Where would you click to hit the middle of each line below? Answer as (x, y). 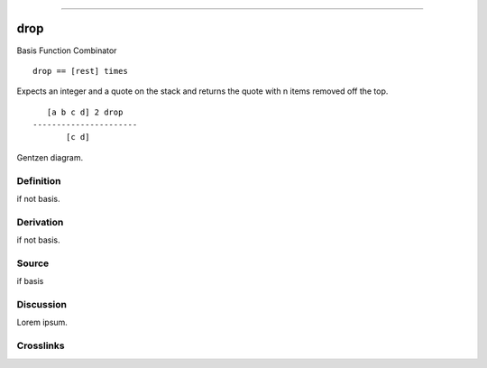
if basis (30, 281)
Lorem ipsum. (42, 322)
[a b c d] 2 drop (85, 112)
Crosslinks (41, 345)
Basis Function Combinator (67, 51)
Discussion (42, 305)
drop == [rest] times (80, 71)
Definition (39, 180)
